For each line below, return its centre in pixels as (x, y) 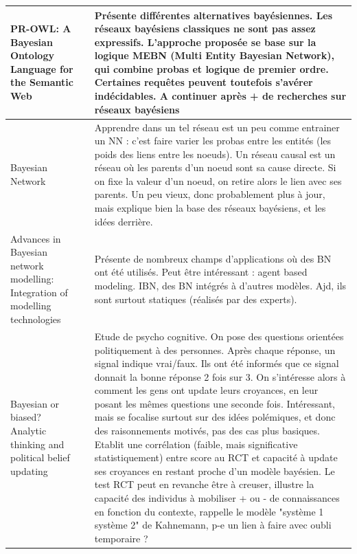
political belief (40, 457)
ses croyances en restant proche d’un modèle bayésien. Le (215, 470)
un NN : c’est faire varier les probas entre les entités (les (213, 141)
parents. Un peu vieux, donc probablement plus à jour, (210, 194)
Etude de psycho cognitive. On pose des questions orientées (219, 336)
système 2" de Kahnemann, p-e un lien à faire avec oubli (213, 525)
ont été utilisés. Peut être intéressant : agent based (201, 272)
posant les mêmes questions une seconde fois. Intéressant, (215, 403)
